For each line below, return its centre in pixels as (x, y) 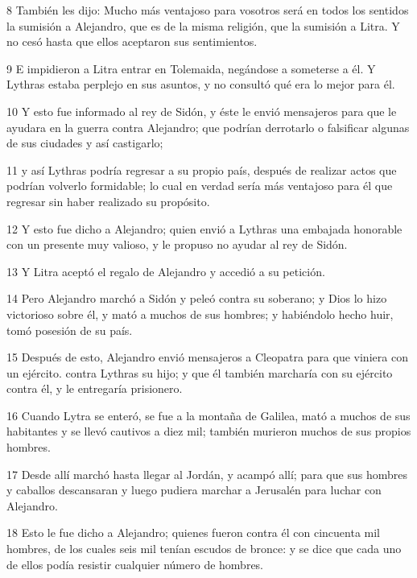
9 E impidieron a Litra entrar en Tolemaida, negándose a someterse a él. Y (191, 68)
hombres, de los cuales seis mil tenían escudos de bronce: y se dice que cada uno (204, 549)
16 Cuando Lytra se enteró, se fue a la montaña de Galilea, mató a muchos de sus (208, 415)
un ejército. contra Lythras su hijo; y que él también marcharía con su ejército (200, 372)
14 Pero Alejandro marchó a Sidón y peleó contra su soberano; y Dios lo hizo (197, 298)
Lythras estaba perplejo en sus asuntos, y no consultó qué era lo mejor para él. (201, 84)
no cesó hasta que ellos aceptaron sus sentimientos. (132, 41)
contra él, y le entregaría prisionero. (95, 388)
